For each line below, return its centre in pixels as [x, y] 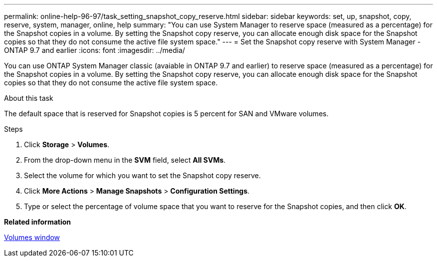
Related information [38, 222]
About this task [29, 98]
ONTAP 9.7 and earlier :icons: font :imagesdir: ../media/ [95, 50]
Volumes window [32, 237]
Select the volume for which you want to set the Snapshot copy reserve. [142, 175]
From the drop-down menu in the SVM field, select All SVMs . [125, 160]
